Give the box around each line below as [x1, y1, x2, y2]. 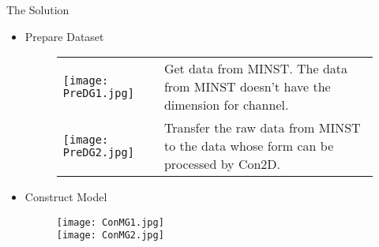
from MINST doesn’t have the [163, 77, 331, 96]
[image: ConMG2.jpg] [56, 230, 164, 241]
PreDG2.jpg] [62, 145, 134, 159]
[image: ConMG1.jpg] [56, 216, 164, 228]
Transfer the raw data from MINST [163, 118, 361, 137]
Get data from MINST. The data [163, 59, 348, 78]
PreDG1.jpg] [62, 86, 134, 99]
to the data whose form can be [163, 137, 334, 155]
